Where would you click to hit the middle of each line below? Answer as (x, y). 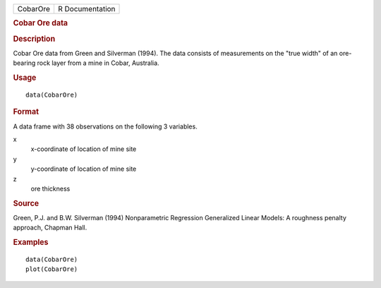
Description (34, 39)
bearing (24, 63)
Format (26, 112)
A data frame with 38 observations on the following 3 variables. (105, 126)
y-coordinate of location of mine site (84, 169)
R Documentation (86, 9)
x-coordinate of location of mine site (84, 149)
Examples (31, 242)
